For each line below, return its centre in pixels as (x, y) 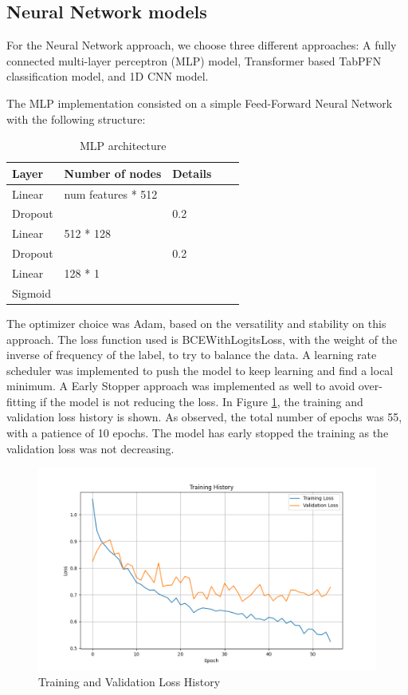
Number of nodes (113, 173)
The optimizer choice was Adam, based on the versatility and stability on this (196, 323)
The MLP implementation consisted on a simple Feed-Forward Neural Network (200, 103)
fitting (22, 401)
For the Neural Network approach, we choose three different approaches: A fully (202, 45)
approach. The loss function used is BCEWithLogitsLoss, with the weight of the (202, 339)
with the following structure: (76, 118)
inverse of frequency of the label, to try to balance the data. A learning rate (192, 355)
